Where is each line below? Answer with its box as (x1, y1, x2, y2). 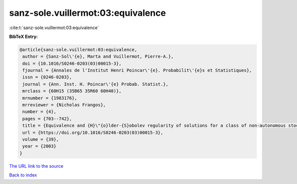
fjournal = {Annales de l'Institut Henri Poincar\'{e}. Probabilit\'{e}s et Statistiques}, (22, 68, 252, 74)
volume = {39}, (22, 137, 59, 142)
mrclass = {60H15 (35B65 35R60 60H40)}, (22, 88, 122, 94)
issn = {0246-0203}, (22, 74, 72, 80)
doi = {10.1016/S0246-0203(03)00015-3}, (22, 61, 122, 66)
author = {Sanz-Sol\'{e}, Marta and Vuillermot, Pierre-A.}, (22, 54, 174, 59)
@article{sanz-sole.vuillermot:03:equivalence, (19, 47, 137, 52)
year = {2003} (22, 144, 56, 149)
